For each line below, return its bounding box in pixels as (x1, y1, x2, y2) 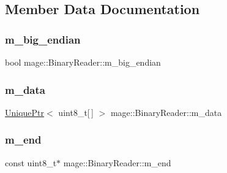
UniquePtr (5, 106, 45, 118)
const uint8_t (5, 156, 57, 169)
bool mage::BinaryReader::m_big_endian (5, 56, 161, 68)
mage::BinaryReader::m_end (63, 156, 171, 169)
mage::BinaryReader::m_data (110, 106, 222, 118)
